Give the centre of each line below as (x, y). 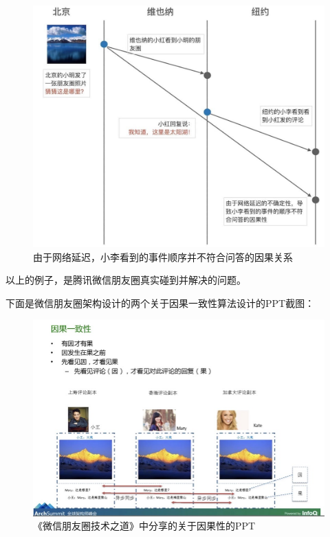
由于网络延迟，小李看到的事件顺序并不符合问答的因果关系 (163, 256)
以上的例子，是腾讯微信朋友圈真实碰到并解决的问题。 (126, 280)
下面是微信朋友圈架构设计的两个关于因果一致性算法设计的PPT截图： (160, 302)
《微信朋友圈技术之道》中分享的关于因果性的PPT (144, 526)
